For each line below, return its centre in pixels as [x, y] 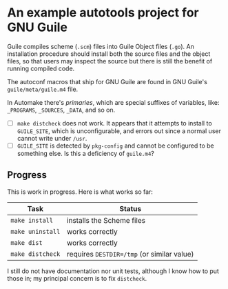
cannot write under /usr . [52, 138]
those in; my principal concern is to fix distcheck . [77, 278]
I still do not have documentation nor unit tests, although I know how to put [113, 271]
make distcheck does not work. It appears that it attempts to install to [114, 123]
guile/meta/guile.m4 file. [43, 89]
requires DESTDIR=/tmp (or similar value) [130, 254]
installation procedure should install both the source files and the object [109, 54]
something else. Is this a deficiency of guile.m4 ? [86, 154]
